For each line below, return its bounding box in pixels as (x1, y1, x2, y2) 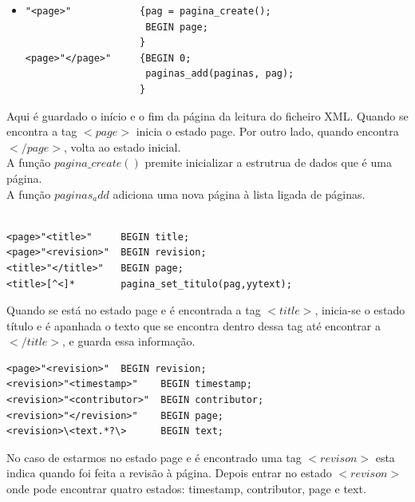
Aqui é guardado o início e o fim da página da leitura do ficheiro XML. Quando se (6, 107, 409, 124)
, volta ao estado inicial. (63, 138, 181, 155)
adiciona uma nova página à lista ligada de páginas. (113, 185, 366, 202)
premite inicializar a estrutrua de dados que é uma (144, 154, 392, 171)
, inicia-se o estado (314, 302, 405, 318)
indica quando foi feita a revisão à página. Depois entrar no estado (6, 464, 332, 481)
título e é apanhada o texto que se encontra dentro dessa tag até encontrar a (6, 317, 381, 334)
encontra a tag (6, 123, 77, 140)
